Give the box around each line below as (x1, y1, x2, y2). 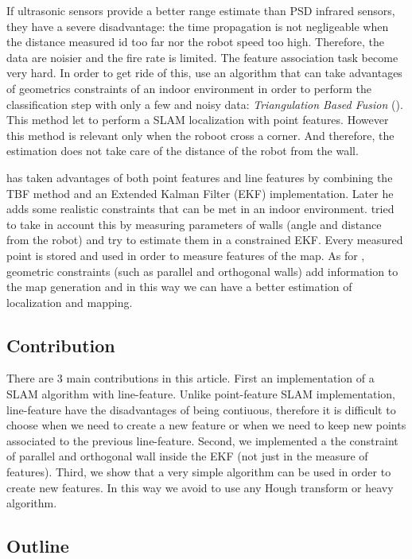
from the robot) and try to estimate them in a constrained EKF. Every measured (6, 231, 403, 248)
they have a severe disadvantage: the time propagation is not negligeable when (6, 17, 389, 34)
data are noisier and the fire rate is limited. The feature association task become (6, 49, 398, 65)
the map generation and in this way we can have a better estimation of (6, 278, 352, 295)
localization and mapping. (6, 293, 133, 310)
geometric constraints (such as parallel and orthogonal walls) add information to (6, 262, 398, 279)
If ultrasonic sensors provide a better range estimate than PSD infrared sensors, (6, 2, 395, 18)
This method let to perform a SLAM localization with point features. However (6, 111, 389, 128)
